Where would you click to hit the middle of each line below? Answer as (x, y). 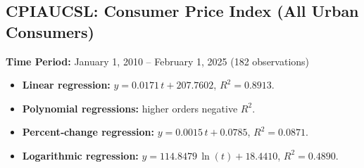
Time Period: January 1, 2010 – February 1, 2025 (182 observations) (158, 61)
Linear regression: (66, 85)
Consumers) (50, 31)
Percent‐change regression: (88, 132)
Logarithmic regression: (80, 155)
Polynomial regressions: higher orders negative (130, 108)
